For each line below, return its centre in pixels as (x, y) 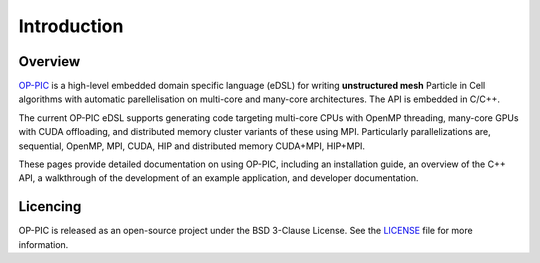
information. (43, 244)
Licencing (50, 206)
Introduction (71, 26)
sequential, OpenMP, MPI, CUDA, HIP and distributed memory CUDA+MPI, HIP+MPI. (191, 146)
